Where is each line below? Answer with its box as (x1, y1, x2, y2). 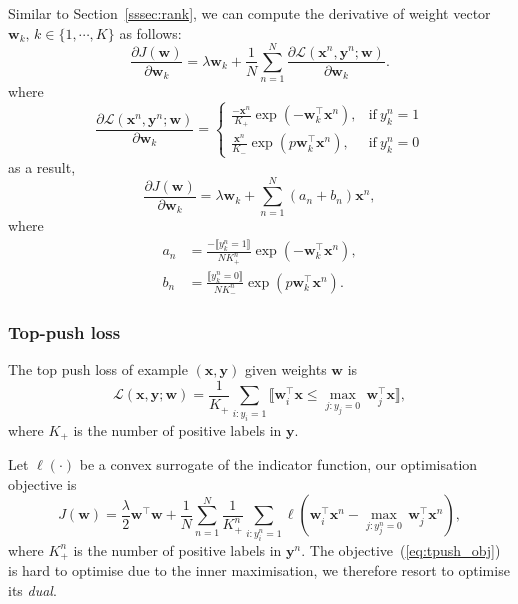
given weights (244, 359, 327, 380)
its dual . (8, 579, 57, 600)
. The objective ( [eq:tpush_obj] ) (301, 539, 501, 560)
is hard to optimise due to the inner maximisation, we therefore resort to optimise (8, 560, 510, 581)
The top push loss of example (8, 359, 188, 380)
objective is (8, 473, 77, 494)
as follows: (119, 22, 182, 43)
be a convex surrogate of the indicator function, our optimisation (79, 454, 478, 475)
